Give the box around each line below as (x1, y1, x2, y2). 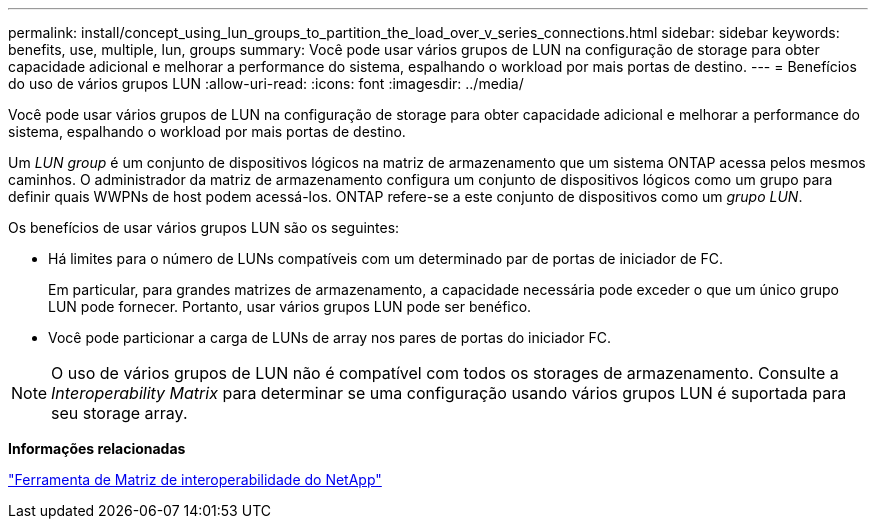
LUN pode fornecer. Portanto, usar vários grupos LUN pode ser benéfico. (48, 298, 532, 315)
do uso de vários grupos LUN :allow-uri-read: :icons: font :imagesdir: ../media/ (8, 75, 524, 92)
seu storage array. (51, 403, 188, 423)
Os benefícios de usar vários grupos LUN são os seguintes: (8, 219, 400, 236)
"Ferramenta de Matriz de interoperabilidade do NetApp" (8, 471, 382, 488)
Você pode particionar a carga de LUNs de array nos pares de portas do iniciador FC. (48, 329, 612, 346)
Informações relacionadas (8, 440, 186, 457)
